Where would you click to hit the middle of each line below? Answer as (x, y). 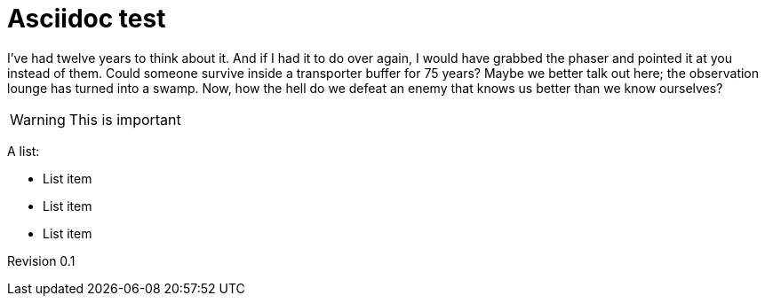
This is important (125, 119)
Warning (38, 119)
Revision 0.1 (41, 260)
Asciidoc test (87, 19)
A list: (24, 151)
